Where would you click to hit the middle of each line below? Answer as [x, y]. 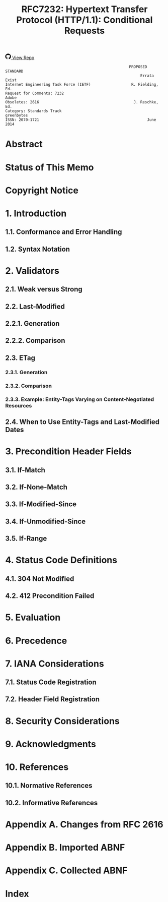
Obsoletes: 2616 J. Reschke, [82, 102]
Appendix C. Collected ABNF [66, 870]
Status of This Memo [50, 167]
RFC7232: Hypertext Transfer [85, 9]
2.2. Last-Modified [35, 306]
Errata [147, 76]
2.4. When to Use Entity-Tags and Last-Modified [82, 422]
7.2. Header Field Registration [52, 699]
